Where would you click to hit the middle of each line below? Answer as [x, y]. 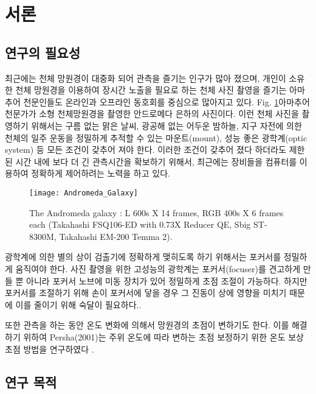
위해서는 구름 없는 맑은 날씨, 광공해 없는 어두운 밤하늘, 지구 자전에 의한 [167, 125]
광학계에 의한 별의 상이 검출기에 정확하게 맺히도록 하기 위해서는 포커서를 [143, 257]
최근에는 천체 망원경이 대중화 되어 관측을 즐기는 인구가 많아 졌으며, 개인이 [146, 78]
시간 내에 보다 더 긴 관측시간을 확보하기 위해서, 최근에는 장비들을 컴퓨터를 [156, 161]
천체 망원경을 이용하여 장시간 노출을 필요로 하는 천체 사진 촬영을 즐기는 [151, 90]
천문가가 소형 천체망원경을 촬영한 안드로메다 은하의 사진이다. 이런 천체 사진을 [152, 114]
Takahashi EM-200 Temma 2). [116, 236]
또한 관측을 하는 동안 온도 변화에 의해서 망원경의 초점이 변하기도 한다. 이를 [147, 325]
